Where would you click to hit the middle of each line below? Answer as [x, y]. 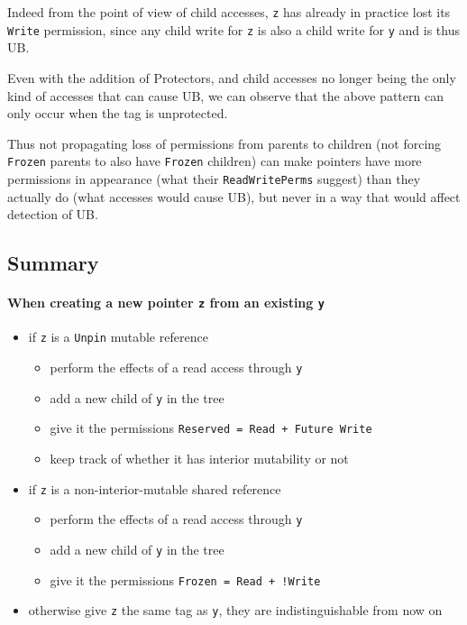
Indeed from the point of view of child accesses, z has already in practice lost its [229, 12]
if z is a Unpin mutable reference [118, 337]
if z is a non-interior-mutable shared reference [155, 488]
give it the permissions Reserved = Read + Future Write [211, 428]
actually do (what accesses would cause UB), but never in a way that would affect [234, 196]
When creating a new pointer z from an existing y [166, 303]
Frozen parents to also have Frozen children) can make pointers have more [215, 161]
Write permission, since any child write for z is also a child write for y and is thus [233, 29]
